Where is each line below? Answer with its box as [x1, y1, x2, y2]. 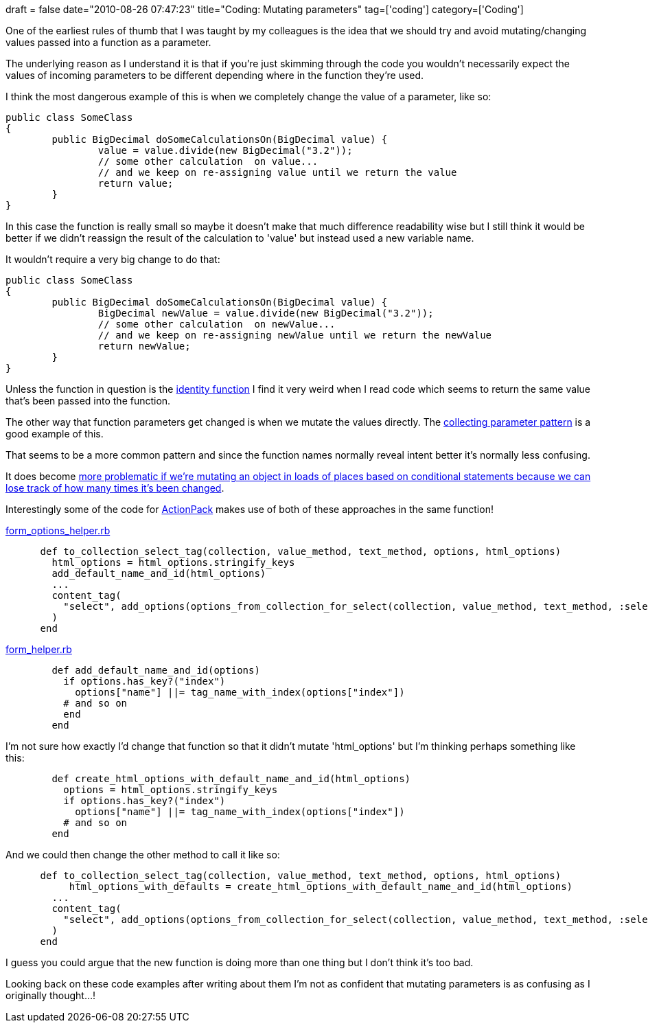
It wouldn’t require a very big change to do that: [5, 253, 220, 265]
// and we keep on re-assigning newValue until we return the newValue [97, 330, 492, 341]
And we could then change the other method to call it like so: [5, 849, 280, 860]
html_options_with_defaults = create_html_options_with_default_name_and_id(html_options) [69, 881, 573, 892]
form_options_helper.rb [5, 525, 111, 536]
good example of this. [5, 428, 104, 439]
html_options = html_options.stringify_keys [51, 557, 295, 568]
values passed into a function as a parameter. [5, 36, 211, 48]
